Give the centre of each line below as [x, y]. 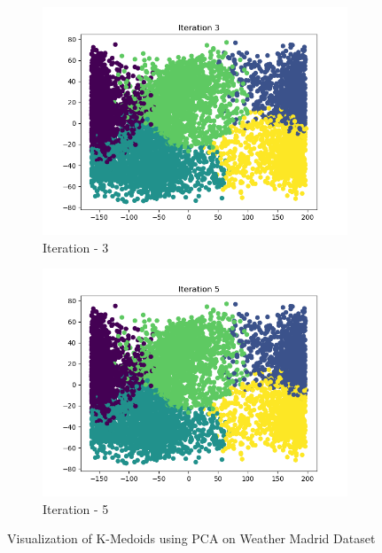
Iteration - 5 [76, 508]
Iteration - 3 [76, 247]
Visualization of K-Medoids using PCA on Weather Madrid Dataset [191, 538]
